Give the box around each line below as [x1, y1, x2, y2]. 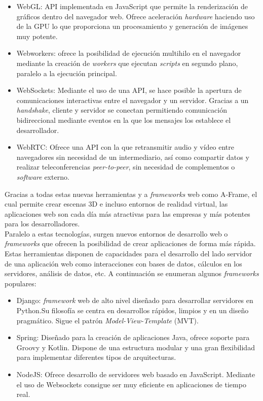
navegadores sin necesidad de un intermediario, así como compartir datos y [16, 151, 249, 162]
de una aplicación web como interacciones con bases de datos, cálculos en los [5, 258, 242, 269]
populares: [5, 278, 36, 288]
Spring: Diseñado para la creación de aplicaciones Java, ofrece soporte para [16, 332, 250, 343]
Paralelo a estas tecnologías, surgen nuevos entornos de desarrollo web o [5, 228, 228, 239]
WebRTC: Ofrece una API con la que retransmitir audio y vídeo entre [16, 142, 235, 152]
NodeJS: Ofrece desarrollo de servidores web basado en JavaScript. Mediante [16, 369, 255, 379]
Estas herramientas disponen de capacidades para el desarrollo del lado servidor [5, 248, 252, 259]
